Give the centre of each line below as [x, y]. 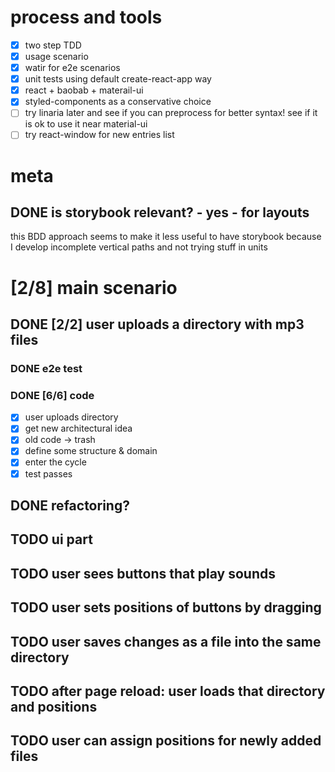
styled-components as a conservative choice [118, 102]
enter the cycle [55, 462]
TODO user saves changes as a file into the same [166, 641]
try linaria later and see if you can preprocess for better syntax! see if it [171, 113]
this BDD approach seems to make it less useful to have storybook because [166, 237]
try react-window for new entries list [99, 135]
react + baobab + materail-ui [84, 90]
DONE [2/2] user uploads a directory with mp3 [157, 324]
